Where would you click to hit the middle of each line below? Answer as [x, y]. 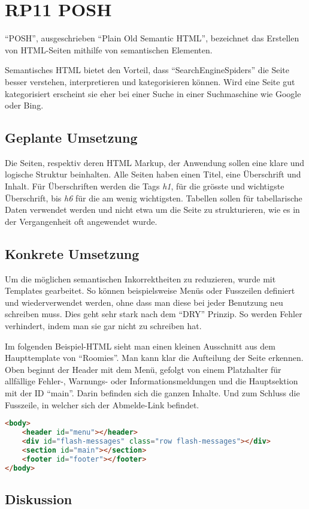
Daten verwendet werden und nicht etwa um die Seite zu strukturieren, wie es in [152, 210]
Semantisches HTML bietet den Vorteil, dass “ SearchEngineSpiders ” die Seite [147, 70]
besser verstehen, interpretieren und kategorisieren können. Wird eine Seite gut [150, 81]
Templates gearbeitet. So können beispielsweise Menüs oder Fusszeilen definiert [150, 290]
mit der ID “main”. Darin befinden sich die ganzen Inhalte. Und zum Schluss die [152, 393]
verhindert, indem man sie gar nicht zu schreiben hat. [103, 326]
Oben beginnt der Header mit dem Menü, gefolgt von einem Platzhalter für [143, 369]
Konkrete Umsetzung [72, 253]
